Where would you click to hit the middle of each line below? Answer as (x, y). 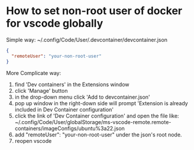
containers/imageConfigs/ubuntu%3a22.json (70, 128)
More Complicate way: (33, 73)
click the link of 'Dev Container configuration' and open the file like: (97, 116)
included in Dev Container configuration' (64, 109)
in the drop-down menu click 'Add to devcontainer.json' (82, 97)
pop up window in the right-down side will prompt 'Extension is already (101, 103)
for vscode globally (55, 23)
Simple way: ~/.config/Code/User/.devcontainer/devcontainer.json (87, 40)
